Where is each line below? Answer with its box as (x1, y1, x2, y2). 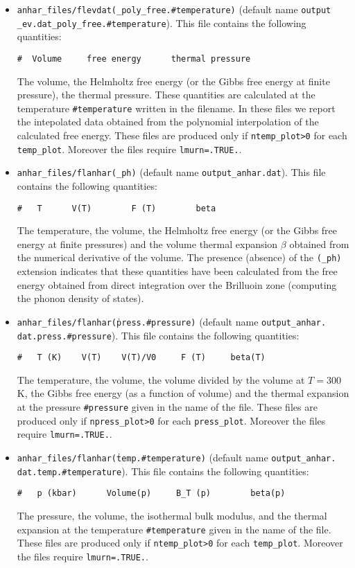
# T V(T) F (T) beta (17, 203, 216, 213)
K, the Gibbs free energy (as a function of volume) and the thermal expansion (17, 386, 349, 400)
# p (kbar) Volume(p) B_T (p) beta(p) (17, 488, 286, 499)
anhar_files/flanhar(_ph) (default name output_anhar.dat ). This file (17, 165, 326, 179)
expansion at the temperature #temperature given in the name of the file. (17, 522, 331, 536)
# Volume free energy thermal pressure (17, 53, 251, 64)
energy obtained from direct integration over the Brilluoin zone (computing (17, 277, 337, 292)
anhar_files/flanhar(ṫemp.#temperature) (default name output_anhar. (17, 450, 336, 464)
